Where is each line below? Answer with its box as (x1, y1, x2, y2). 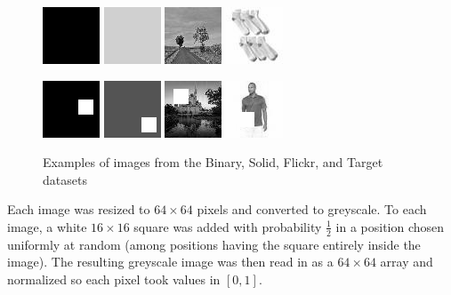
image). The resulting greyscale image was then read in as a (7, 252, 334, 271)
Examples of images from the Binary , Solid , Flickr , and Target (43, 153, 383, 171)
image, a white (7, 217, 87, 235)
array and (380, 252, 433, 271)
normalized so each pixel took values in (7, 269, 221, 288)
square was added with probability (133, 217, 322, 235)
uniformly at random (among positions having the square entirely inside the (7, 235, 421, 253)
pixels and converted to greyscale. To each (197, 200, 427, 219)
